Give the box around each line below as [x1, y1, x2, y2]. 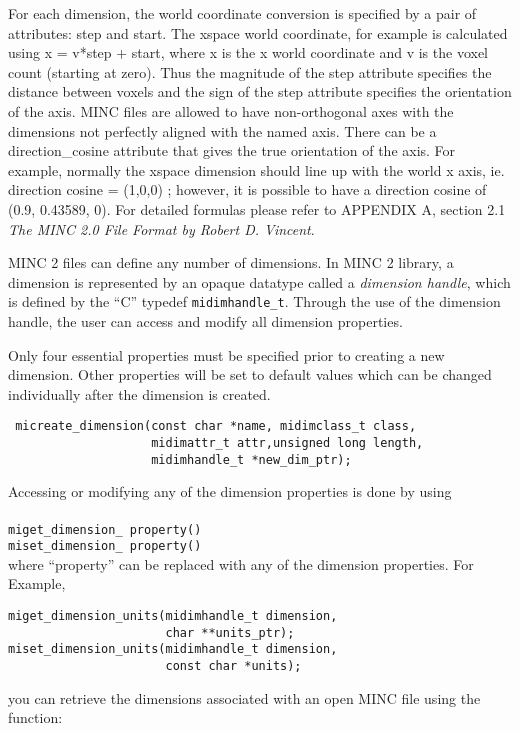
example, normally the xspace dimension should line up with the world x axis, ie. [8, 159, 505, 180]
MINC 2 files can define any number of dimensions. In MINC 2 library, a [8, 252, 454, 273]
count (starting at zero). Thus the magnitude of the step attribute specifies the [8, 61, 492, 82]
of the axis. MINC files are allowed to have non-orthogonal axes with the [8, 100, 454, 121]
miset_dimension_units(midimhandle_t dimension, [8, 642, 338, 657]
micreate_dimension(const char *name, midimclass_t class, [15, 419, 417, 434]
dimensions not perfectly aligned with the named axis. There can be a [8, 120, 437, 141]
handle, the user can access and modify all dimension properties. [8, 310, 403, 331]
